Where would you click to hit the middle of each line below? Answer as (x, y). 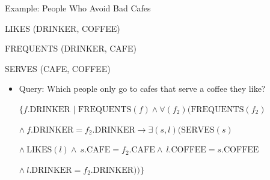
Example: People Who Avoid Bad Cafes (78, 8)
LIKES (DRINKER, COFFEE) (63, 28)
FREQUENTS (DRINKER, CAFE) (71, 48)
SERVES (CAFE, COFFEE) (58, 68)
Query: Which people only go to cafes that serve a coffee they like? (142, 88)
